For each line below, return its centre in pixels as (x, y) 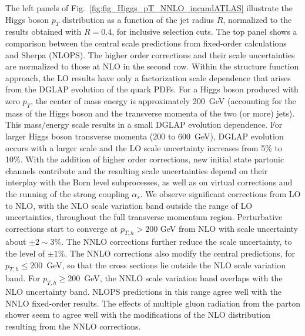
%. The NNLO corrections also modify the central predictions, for (176, 253)
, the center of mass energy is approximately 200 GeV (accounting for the (163, 100)
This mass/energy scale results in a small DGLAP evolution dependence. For (144, 124)
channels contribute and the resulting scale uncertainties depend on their (137, 170)
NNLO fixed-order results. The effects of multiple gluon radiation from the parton (153, 303)
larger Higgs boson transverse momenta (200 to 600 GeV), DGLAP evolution (145, 136)
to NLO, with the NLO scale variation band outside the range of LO (129, 205)
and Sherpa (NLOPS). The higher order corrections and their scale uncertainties (150, 54)
